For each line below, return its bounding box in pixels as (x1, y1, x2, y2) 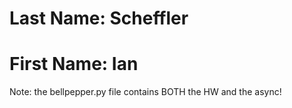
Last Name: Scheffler (9, 7, 189, 30)
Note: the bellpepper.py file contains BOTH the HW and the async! (9, 86, 282, 98)
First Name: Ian (9, 53, 139, 76)
